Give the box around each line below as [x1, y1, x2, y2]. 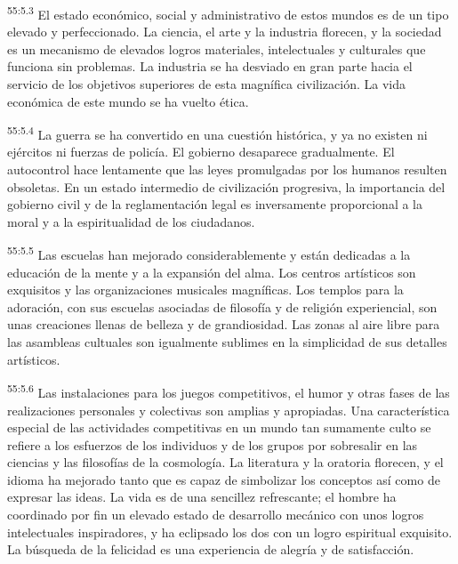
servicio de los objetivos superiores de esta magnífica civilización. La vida [7, 75, 406, 93]
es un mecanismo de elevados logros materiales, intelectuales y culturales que [7, 39, 426, 58]
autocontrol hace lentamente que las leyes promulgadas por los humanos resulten [7, 160, 447, 179]
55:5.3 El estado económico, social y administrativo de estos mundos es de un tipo [7, 3, 449, 23]
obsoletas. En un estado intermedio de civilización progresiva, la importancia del [7, 177, 446, 196]
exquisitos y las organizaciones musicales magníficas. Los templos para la [7, 280, 404, 299]
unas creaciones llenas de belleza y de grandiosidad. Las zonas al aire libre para [7, 315, 440, 334]
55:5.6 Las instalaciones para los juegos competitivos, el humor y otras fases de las [7, 381, 450, 401]
